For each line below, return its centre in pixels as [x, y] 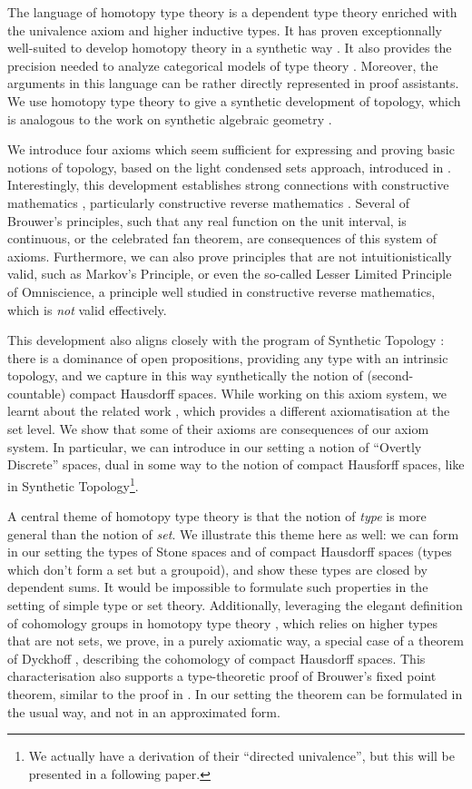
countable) [37, 393]
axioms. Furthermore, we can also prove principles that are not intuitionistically [230, 256]
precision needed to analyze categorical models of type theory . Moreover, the [223, 65]
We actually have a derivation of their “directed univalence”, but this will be [242, 756]
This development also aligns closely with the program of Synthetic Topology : [226, 340]
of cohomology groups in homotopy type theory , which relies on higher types [223, 622]
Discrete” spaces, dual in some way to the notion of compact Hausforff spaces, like [236, 464]
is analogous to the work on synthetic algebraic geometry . [170, 118]
